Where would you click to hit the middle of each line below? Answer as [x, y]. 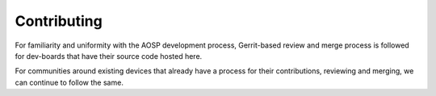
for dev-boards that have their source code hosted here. [109, 56]
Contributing [59, 21]
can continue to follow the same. [69, 82]
